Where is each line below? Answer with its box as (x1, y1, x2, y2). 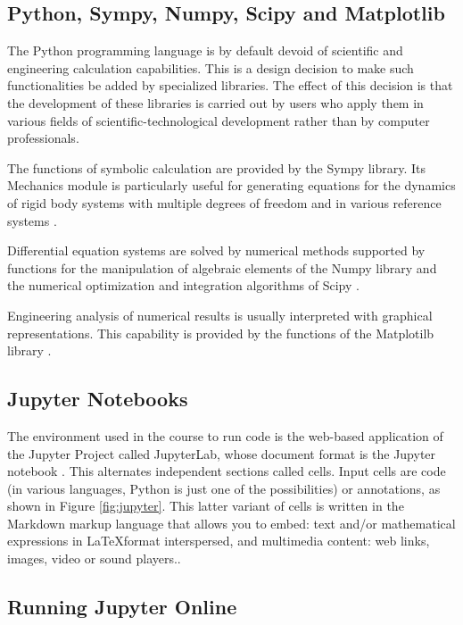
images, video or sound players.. (7, 549, 181, 568)
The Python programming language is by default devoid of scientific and (7, 41, 403, 60)
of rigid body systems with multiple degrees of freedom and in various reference (7, 193, 442, 212)
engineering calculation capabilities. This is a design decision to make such (7, 58, 414, 77)
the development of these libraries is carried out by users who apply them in (7, 93, 424, 112)
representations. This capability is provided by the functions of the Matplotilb (7, 323, 434, 342)
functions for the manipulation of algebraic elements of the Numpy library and (7, 258, 437, 277)
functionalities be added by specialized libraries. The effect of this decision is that (7, 76, 453, 95)
